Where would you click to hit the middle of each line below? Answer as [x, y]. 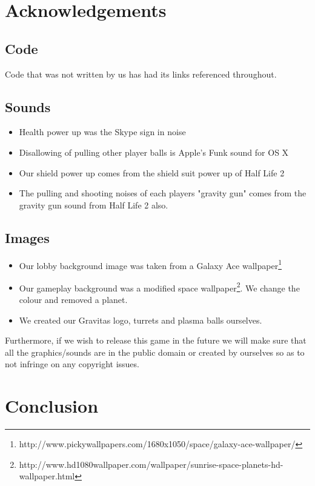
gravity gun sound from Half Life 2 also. [94, 205]
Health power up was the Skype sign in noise [102, 132]
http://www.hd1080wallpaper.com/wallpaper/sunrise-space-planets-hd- [151, 464]
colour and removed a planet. [73, 300]
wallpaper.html [47, 476]
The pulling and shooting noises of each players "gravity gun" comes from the [163, 193]
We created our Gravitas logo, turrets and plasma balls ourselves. [141, 320]
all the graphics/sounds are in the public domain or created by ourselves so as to [155, 352]
